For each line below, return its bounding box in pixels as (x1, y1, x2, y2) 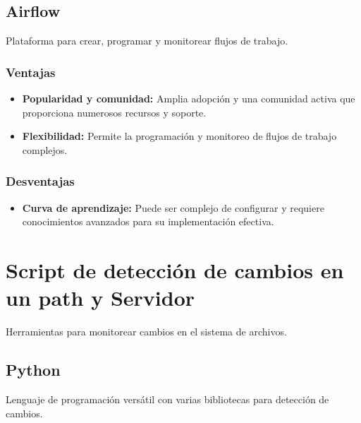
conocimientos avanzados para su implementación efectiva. (22, 214, 274, 229)
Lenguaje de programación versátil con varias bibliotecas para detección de (6, 391, 329, 406)
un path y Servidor (6, 283, 195, 312)
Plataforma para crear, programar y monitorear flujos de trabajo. (6, 33, 288, 48)
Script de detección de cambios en (6, 255, 344, 284)
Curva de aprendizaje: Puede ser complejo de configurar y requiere (22, 200, 324, 215)
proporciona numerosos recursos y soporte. (22, 105, 207, 119)
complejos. (22, 142, 68, 157)
